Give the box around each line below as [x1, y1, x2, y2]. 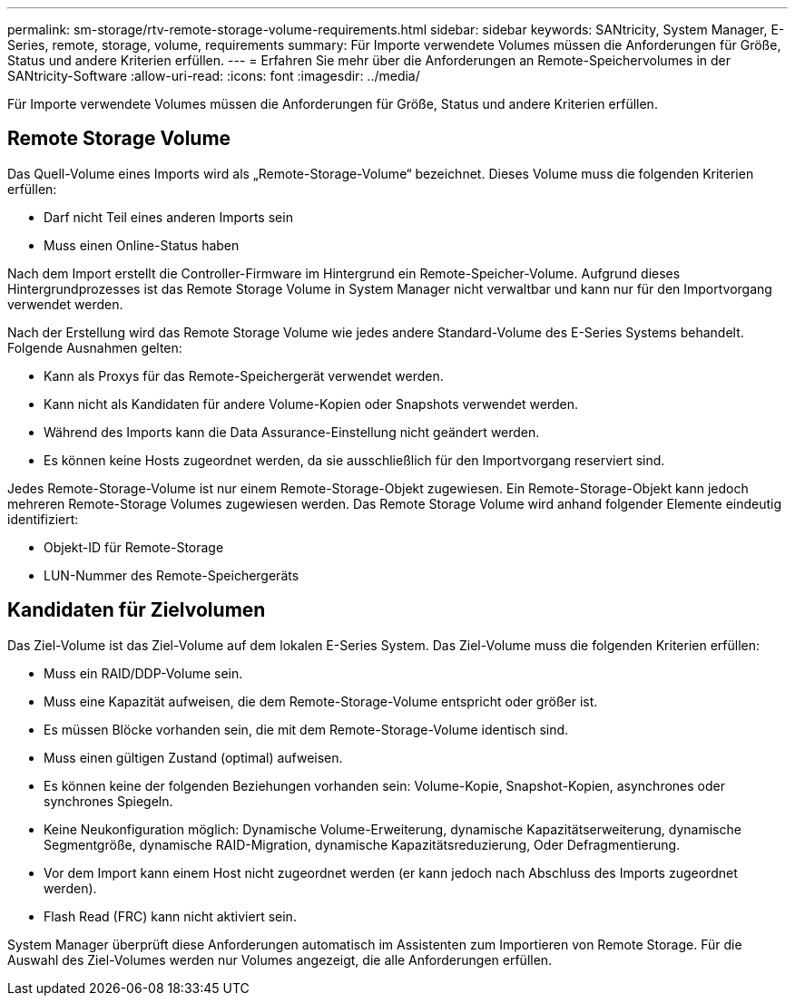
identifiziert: [7, 511, 79, 527]
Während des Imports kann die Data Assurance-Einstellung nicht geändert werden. [44, 424, 540, 440]
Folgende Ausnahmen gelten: [7, 339, 182, 355]
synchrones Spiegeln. [44, 793, 173, 809]
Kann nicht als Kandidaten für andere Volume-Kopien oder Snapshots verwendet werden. [44, 395, 578, 412]
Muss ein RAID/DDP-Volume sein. [44, 665, 243, 681]
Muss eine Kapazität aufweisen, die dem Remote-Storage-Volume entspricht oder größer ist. [44, 693, 598, 709]
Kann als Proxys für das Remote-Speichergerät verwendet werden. [44, 367, 444, 384]
